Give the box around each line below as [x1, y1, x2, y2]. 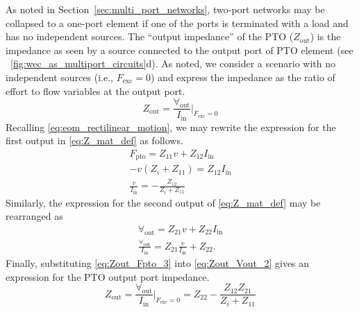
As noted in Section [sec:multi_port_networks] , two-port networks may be [6, 2, 325, 16]
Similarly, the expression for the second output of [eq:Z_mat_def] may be [6, 195, 321, 209]
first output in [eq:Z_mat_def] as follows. [6, 133, 183, 148]
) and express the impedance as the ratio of [150, 69, 335, 84]
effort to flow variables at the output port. [6, 83, 185, 98]
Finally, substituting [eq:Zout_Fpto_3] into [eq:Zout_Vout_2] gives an [6, 256, 310, 270]
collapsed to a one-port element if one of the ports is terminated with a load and [6, 15, 349, 30]
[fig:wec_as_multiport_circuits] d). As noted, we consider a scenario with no [10, 56, 335, 71]
